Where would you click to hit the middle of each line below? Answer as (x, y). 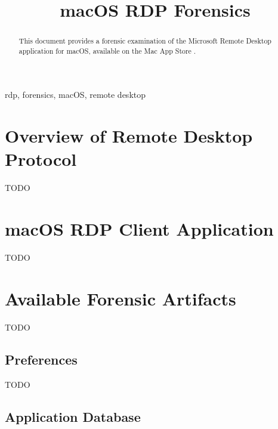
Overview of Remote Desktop (129, 136)
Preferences (41, 359)
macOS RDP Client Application (139, 229)
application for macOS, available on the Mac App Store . (107, 50)
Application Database (73, 416)
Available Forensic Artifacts (121, 298)
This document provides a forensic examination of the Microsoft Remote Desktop (145, 41)
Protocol (41, 159)
